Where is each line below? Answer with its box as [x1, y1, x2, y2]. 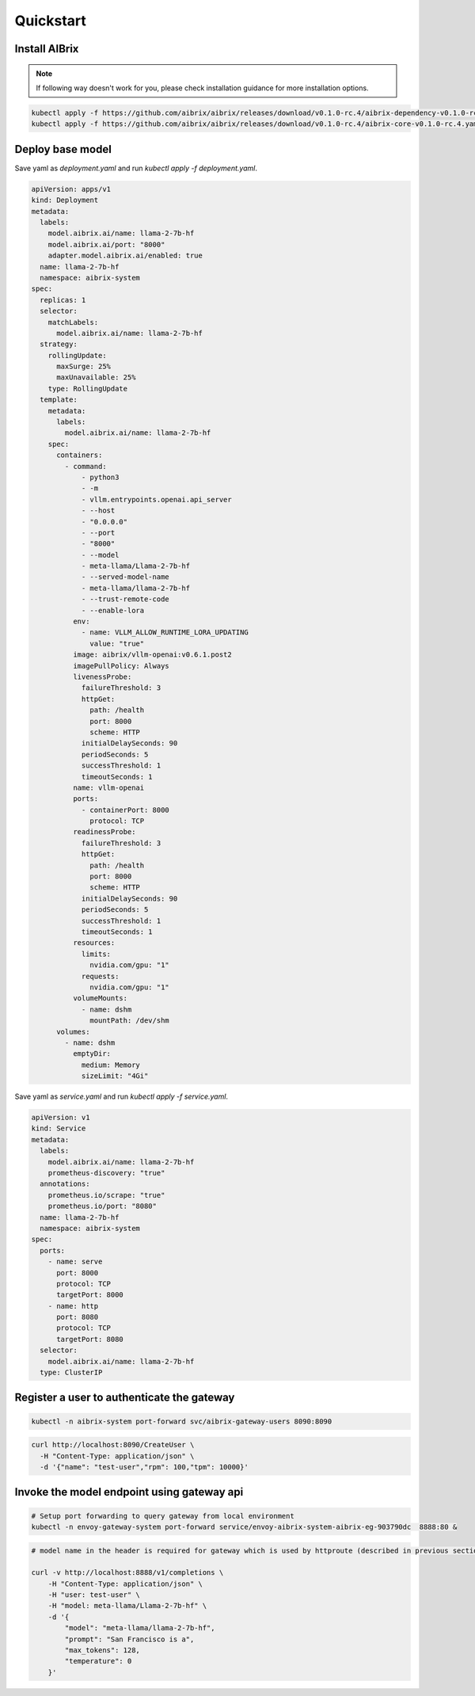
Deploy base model [14, 143, 112, 156]
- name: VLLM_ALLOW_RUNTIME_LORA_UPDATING [81, 628, 249, 637]
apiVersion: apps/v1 [31, 185, 111, 193]
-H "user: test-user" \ [47, 1591, 140, 1599]
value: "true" [89, 638, 145, 648]
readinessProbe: [72, 828, 136, 837]
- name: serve [47, 1257, 103, 1267]
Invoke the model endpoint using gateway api [14, 1485, 244, 1499]
